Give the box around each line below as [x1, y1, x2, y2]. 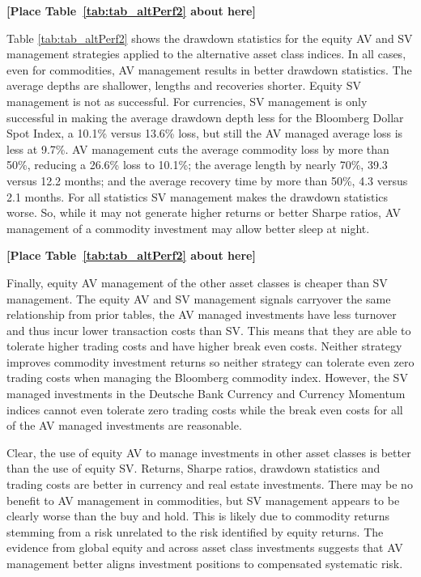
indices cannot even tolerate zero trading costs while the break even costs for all [6, 401, 403, 418]
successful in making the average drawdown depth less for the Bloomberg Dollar [6, 108, 404, 125]
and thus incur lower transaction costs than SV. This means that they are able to [6, 321, 411, 338]
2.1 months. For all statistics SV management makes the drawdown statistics [6, 188, 389, 205]
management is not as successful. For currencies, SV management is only [6, 92, 368, 109]
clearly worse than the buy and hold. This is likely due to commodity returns [6, 507, 389, 524]
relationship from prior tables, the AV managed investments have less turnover [6, 306, 397, 323]
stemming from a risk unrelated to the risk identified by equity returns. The [6, 523, 384, 540]
